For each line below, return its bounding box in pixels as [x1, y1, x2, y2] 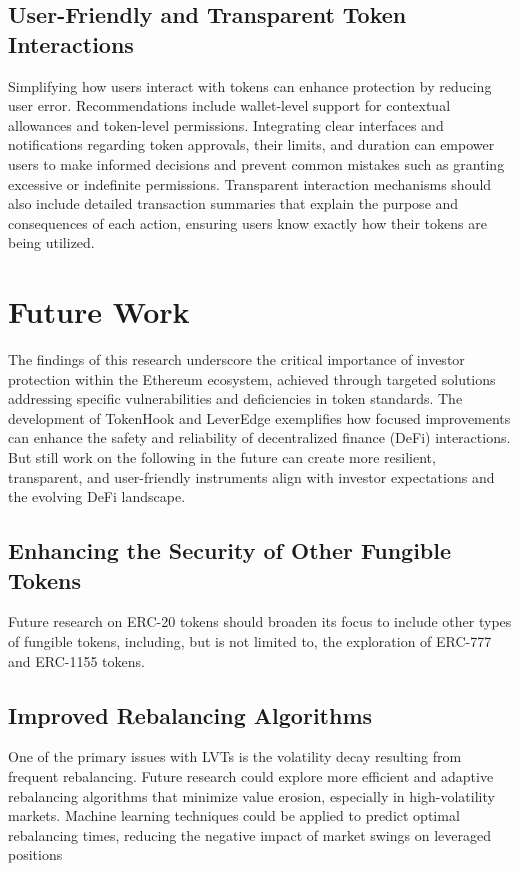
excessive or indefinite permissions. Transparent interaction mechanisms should [8, 173, 492, 194]
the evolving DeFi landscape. [8, 486, 186, 507]
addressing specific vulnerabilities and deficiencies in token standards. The [8, 388, 463, 409]
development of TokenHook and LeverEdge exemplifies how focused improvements [8, 407, 511, 428]
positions [8, 844, 63, 865]
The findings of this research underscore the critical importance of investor [8, 349, 465, 370]
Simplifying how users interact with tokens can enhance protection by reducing [8, 75, 492, 96]
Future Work [8, 291, 190, 332]
